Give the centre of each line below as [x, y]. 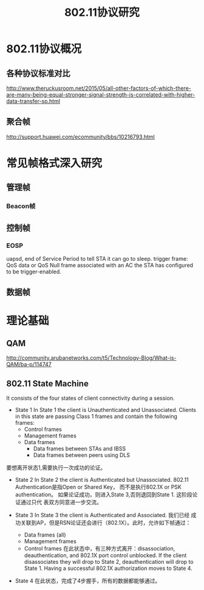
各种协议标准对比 [38, 73]
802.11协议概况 [44, 49]
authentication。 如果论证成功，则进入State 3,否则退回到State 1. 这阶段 [104, 495]
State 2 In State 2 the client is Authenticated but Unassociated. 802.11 [102, 480]
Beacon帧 [21, 206]
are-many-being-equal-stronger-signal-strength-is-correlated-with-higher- [101, 94]
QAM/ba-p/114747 [29, 365]
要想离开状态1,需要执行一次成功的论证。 [56, 468]
